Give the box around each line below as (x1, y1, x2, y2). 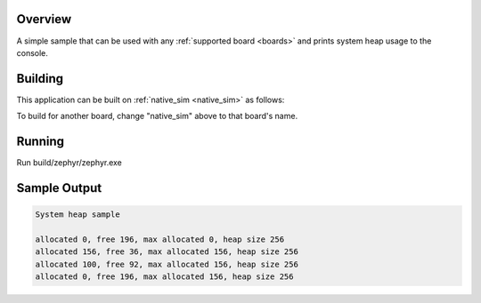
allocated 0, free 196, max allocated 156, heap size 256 (35, 272, 294, 282)
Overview (16, 12, 72, 27)
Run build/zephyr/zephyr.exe (16, 157, 122, 168)
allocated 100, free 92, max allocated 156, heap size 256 (35, 259, 298, 269)
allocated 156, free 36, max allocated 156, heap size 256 (35, 247, 298, 257)
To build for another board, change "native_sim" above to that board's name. (16, 111, 298, 122)
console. (16, 47, 49, 58)
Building (16, 71, 64, 86)
